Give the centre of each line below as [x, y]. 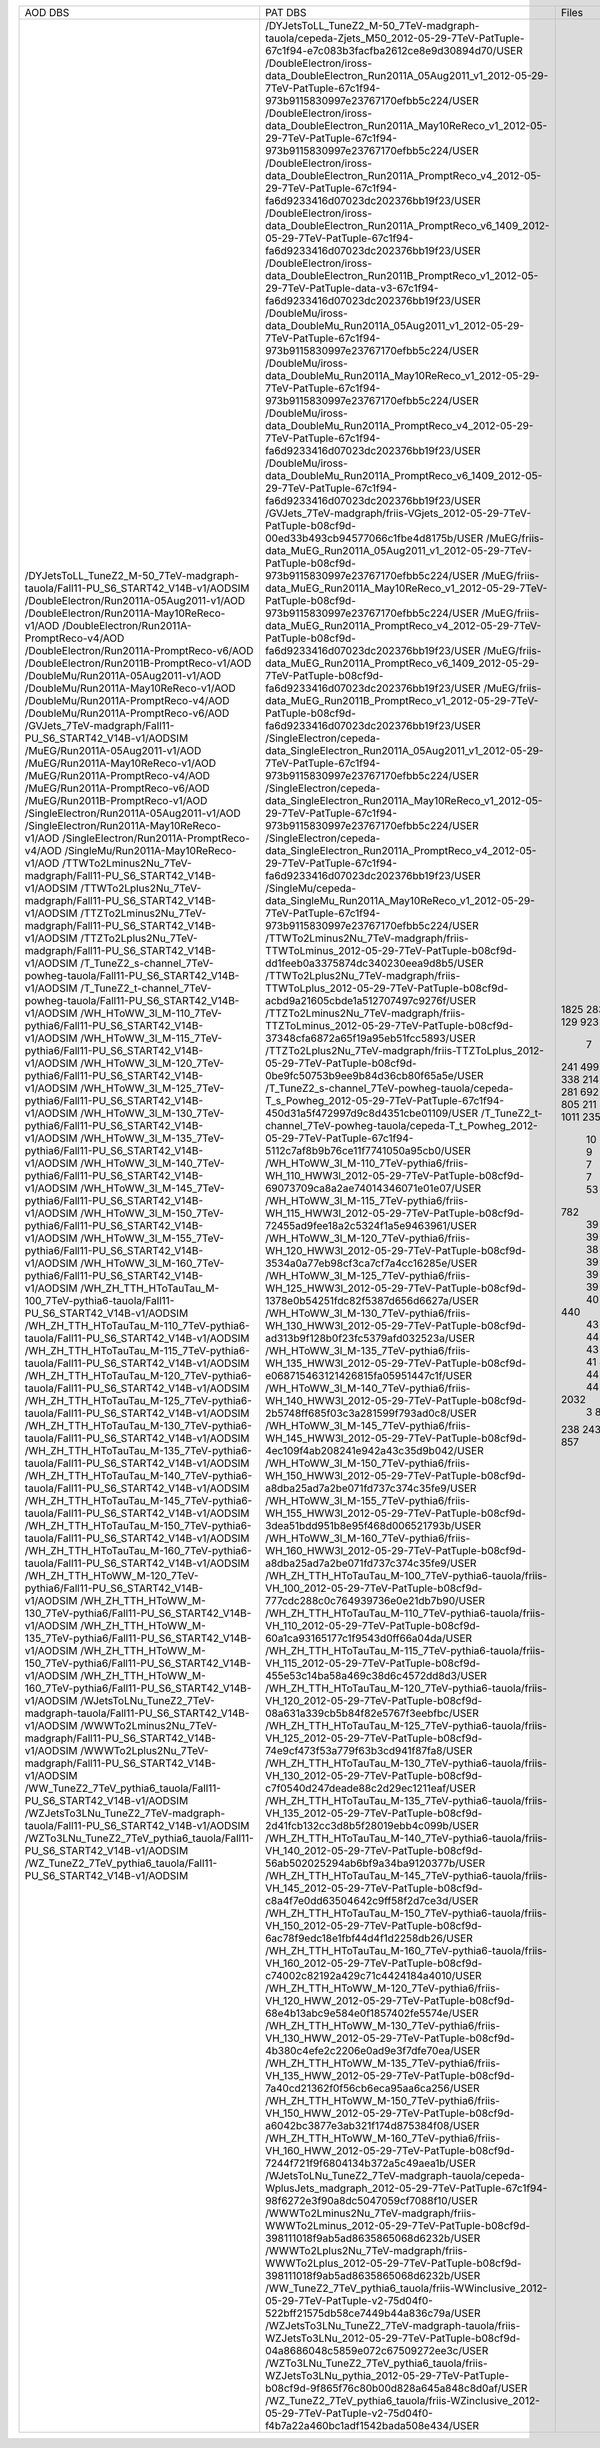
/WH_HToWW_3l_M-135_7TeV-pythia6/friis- [368, 1350]
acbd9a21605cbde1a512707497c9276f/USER [371, 1000]
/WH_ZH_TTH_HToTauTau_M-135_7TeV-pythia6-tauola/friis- [406, 1800]
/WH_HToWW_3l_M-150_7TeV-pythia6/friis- [367, 1463]
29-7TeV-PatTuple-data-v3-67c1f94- [352, 288]
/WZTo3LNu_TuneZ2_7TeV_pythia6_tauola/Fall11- [139, 1838]
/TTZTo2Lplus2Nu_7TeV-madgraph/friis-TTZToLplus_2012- [405, 1050]
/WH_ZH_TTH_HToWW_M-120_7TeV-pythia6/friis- [382, 1988]
